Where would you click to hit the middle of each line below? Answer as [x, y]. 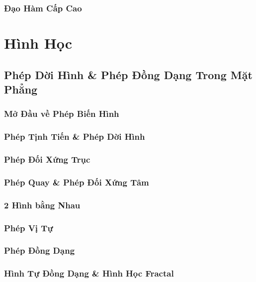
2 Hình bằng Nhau [42, 205]
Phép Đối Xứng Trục [47, 159]
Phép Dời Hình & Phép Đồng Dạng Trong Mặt [128, 74]
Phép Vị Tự [29, 228]
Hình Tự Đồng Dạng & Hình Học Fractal [89, 273]
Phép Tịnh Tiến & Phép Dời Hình [75, 137]
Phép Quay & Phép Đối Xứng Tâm [77, 182]
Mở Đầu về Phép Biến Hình [62, 114]
